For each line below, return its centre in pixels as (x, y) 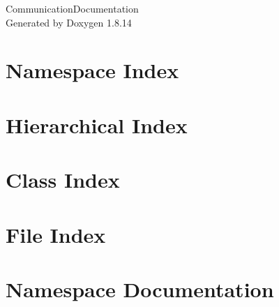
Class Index (63, 180)
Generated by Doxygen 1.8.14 (69, 22)
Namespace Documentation (140, 289)
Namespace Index (92, 70)
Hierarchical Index (97, 125)
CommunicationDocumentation (72, 8)
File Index (56, 234)
